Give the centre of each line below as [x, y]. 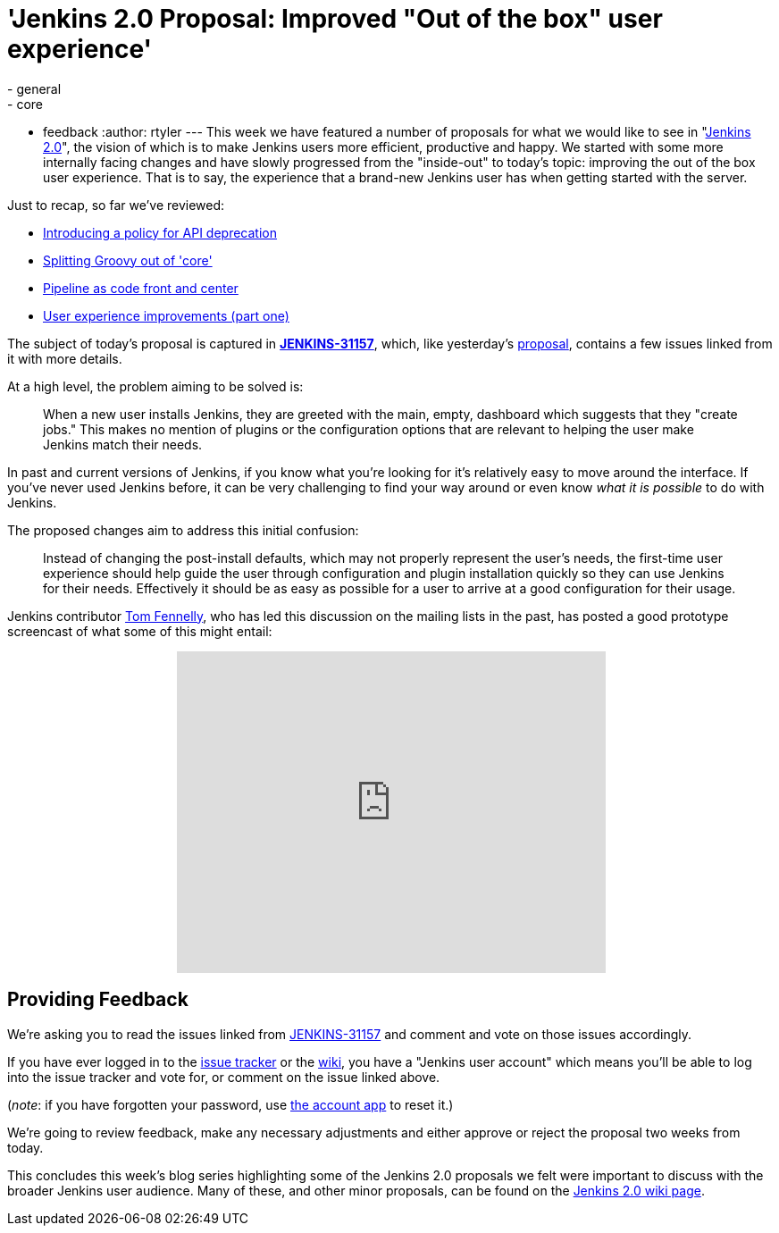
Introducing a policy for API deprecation [160, 232]
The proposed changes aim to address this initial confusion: [183, 530]
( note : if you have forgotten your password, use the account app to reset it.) [230, 1104]
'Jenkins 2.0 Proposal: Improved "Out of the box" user [335, 19]
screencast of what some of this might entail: [140, 631]
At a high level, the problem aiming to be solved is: [155, 386]
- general [34, 88]
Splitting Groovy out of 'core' [128, 260]
